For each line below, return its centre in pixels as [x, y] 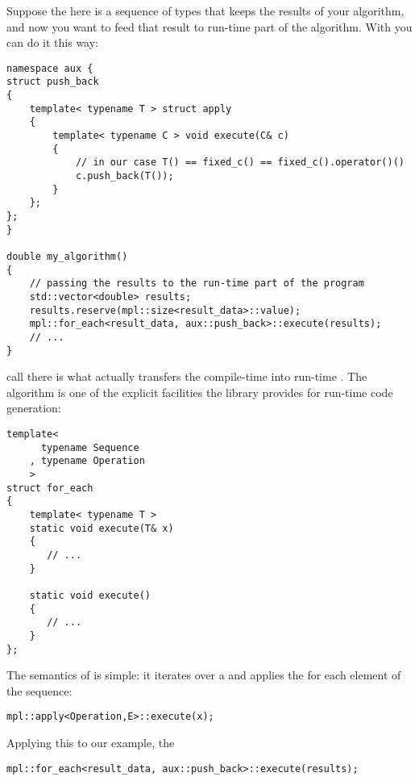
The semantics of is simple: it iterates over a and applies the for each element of [204, 675]
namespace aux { [50, 68]
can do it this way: [53, 42]
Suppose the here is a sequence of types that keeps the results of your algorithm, [205, 10]
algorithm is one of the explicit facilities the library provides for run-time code [200, 392]
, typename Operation [87, 461]
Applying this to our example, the [91, 742]
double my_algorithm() [67, 256]
